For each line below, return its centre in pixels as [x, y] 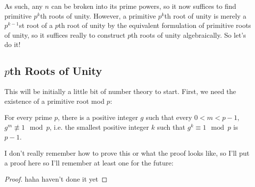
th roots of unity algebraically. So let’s [189, 35]
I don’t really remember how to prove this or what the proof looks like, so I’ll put [127, 153]
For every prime [28, 117]
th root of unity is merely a [205, 15]
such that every [169, 117]
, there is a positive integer [98, 117]
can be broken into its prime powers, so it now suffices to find [144, 6]
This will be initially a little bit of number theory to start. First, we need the [120, 91]
